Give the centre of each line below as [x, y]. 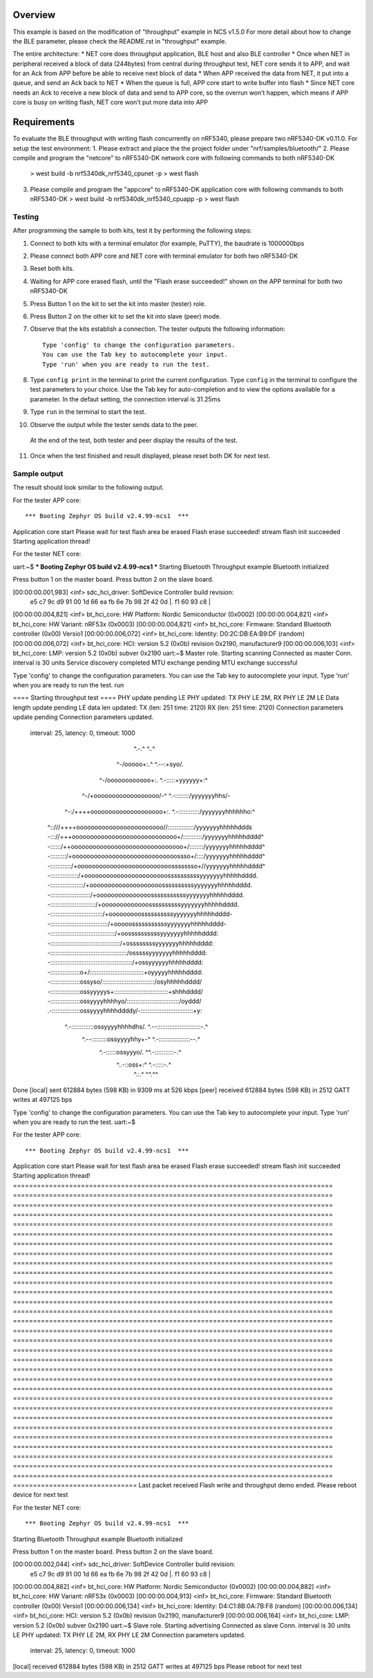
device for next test [40, 1495]
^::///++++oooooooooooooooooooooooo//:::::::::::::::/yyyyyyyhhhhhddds [150, 827]
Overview [34, 15]
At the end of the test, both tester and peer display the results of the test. [134, 440]
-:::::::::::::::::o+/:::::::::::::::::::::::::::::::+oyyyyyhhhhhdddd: [125, 972]
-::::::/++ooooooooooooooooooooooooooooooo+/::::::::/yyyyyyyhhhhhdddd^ [156, 846]
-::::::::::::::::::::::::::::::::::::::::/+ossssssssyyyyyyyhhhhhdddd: [131, 943]
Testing [26, 216]
